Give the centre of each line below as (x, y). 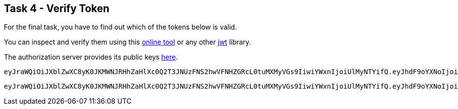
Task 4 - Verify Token (57, 8)
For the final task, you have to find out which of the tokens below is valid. (121, 27)
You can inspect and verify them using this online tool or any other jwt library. (128, 42)
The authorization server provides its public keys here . (91, 57)
